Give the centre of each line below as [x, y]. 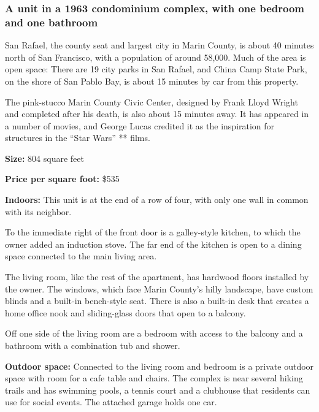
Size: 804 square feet [44, 158]
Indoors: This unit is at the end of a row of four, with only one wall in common [157, 200]
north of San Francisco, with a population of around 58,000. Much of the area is [156, 57]
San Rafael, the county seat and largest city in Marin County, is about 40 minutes [159, 45]
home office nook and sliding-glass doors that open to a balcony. [125, 312]
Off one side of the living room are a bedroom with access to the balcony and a [154, 333]
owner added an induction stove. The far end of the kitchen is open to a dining [153, 244]
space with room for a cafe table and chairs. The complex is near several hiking [154, 378]
